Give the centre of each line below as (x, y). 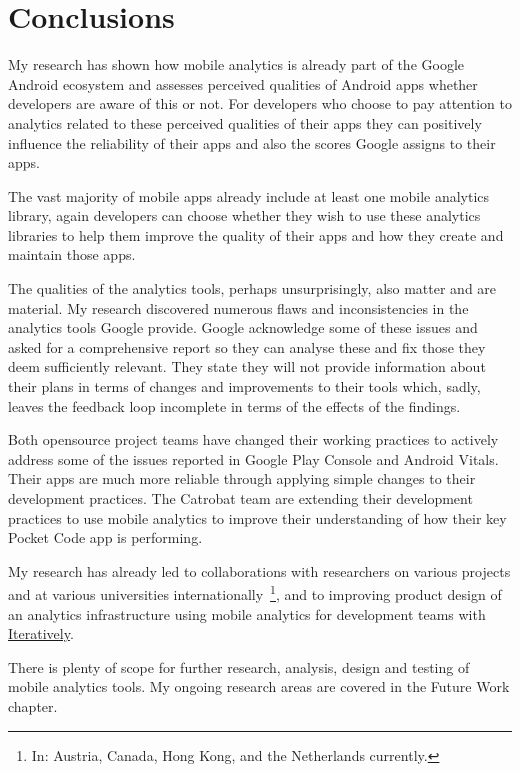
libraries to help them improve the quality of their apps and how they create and (256, 234)
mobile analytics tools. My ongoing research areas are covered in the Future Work (259, 686)
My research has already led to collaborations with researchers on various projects (259, 570)
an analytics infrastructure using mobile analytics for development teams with (247, 613)
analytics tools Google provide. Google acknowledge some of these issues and (243, 327)
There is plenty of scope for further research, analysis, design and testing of (239, 666)
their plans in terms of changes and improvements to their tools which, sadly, (244, 386)
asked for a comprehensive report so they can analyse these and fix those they (247, 346)
